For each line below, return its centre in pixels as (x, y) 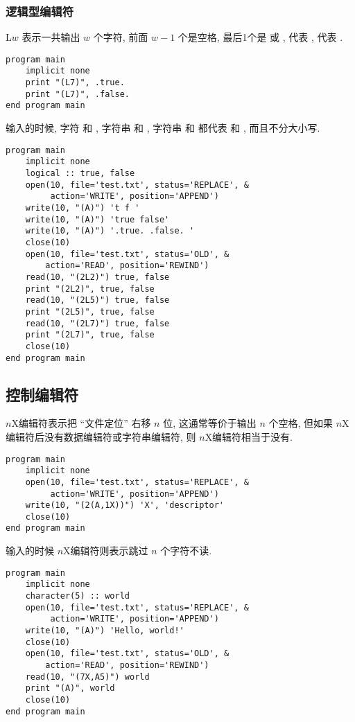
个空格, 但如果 (301, 423)
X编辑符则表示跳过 (106, 551)
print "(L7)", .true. (75, 83)
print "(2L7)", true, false (90, 335)
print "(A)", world (70, 688)
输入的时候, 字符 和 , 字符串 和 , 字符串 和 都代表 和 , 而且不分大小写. (163, 128)
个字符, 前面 (121, 37)
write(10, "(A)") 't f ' (83, 208)
